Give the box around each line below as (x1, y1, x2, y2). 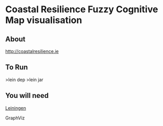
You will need (5, 91, 49, 100)
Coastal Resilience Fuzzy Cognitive (5, 4, 158, 15)
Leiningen (5, 105, 27, 111)
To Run (5, 63, 28, 72)
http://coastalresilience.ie (5, 48, 59, 54)
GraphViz (5, 115, 25, 121)
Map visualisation (5, 14, 82, 26)
